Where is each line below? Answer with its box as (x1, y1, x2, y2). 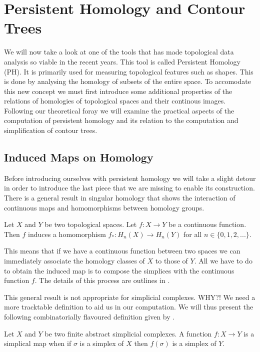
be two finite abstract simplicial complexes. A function (44, 328, 212, 338)
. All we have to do (194, 255, 252, 266)
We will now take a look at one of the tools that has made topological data (4, 46, 234, 57)
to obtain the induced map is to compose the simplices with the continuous (4, 265, 234, 275)
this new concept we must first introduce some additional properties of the (4, 85, 232, 96)
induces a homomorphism (28, 228, 106, 239)
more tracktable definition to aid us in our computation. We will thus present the (4, 301, 253, 312)
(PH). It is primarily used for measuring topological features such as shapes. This (4, 66, 253, 76)
